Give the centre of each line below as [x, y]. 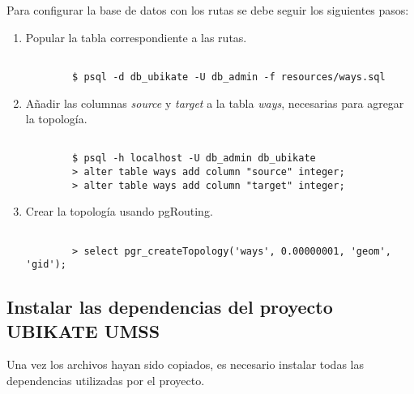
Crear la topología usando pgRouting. [119, 211]
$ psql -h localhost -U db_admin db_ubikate [194, 158]
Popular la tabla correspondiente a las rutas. [136, 37]
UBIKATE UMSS [83, 330]
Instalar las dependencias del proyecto [170, 307]
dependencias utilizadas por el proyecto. [106, 381]
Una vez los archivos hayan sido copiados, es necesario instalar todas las [185, 364]
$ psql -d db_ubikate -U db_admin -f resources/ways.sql [229, 77]
